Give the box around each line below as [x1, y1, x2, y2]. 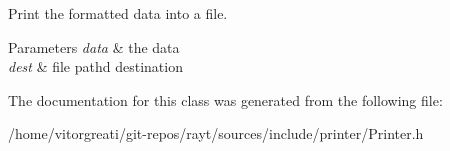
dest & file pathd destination [8, 56, 183, 77]
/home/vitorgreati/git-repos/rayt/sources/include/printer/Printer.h [8, 123, 424, 144]
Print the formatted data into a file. [8, 3, 228, 23]
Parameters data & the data [8, 36, 180, 57]
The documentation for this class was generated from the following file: [8, 89, 443, 110]
